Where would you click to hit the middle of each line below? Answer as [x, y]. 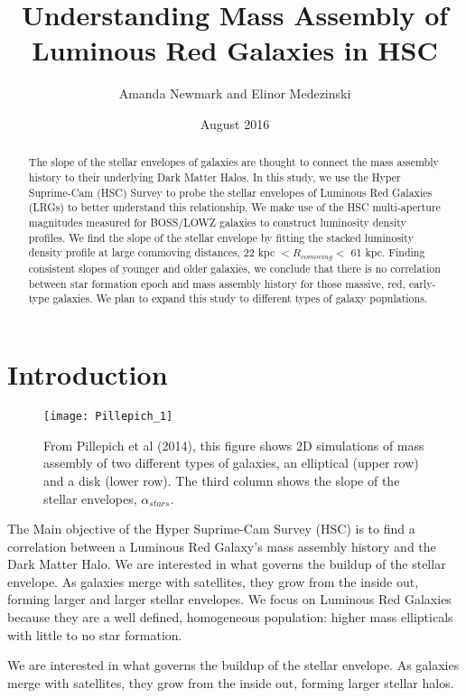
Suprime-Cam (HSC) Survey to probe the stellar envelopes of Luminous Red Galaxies [230, 192]
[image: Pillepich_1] [108, 417]
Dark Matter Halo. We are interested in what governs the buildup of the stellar [227, 564]
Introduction [88, 374]
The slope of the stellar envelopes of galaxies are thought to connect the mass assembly [233, 162]
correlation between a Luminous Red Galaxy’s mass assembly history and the [222, 546]
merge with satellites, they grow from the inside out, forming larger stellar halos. [231, 682]
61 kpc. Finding [388, 252]
